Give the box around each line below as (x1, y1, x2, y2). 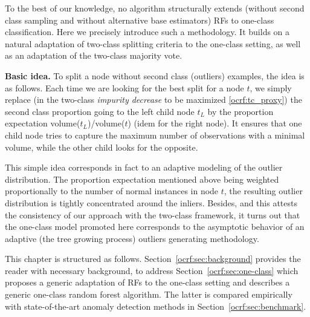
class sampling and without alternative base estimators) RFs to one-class (5, 13, 274, 26)
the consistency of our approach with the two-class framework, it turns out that (5, 208, 300, 221)
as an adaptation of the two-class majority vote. (5, 49, 182, 62)
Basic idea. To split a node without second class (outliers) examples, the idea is (5, 69, 305, 82)
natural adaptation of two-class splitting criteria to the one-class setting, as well (5, 37, 301, 50)
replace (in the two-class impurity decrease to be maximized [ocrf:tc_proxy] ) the (5, 93, 302, 106)
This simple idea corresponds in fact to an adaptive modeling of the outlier (5, 161, 283, 174)
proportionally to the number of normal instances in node (5, 185, 219, 197)
